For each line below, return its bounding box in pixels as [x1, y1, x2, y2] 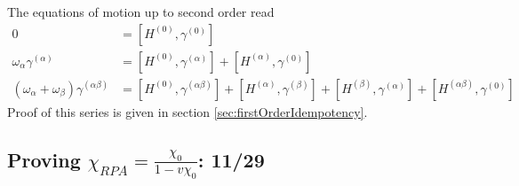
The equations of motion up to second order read [7, 3, 275, 20]
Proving [7, 145, 81, 173]
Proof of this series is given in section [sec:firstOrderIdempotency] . [7, 102, 368, 120]
